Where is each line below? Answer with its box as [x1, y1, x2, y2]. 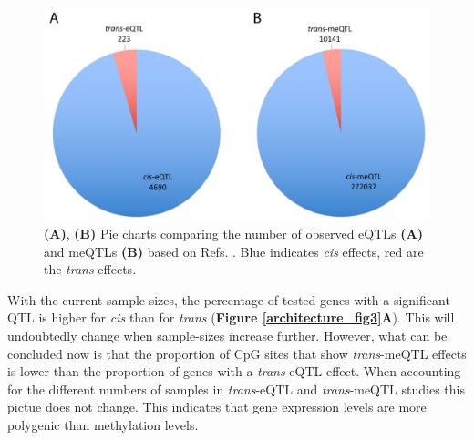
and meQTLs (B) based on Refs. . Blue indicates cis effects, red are [44, 241, 424, 261]
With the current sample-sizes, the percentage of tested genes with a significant [7, 290, 450, 309]
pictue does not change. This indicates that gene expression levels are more [7, 397, 427, 416]
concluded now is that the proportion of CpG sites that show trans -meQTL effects [7, 343, 467, 363]
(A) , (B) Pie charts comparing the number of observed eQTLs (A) [44, 223, 423, 242]
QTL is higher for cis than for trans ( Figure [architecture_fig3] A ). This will [7, 308, 455, 327]
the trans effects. [44, 260, 137, 279]
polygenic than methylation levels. [7, 414, 199, 434]
